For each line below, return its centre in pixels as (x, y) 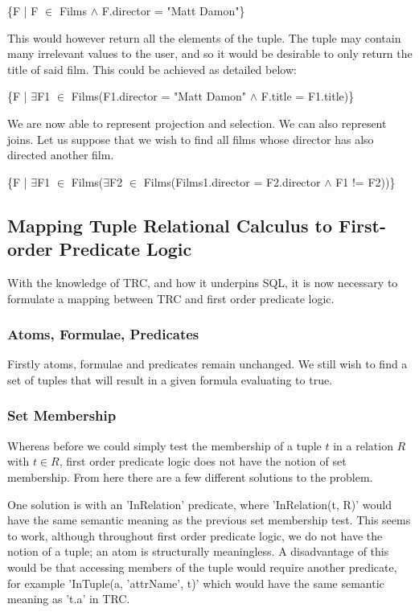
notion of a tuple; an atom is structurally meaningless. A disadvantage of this (198, 551)
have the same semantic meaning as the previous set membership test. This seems (209, 520)
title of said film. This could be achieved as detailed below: (152, 69)
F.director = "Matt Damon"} (173, 10)
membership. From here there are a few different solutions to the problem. (190, 476)
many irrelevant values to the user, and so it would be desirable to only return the (210, 53)
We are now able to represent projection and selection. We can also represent (197, 123)
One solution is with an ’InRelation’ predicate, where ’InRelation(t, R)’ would (200, 504)
